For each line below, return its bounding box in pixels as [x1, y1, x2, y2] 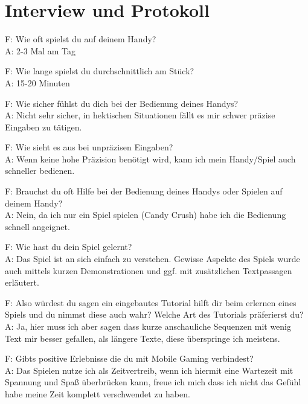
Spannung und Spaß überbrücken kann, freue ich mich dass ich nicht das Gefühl [5, 376, 301, 388]
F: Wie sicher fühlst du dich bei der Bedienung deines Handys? [5, 97, 239, 109]
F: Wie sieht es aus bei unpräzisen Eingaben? [5, 141, 173, 153]
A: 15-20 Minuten [5, 76, 70, 89]
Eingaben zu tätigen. [5, 120, 82, 133]
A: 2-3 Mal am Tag [5, 44, 76, 57]
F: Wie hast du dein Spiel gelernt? [5, 240, 132, 253]
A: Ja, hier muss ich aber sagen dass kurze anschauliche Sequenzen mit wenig [5, 320, 291, 332]
